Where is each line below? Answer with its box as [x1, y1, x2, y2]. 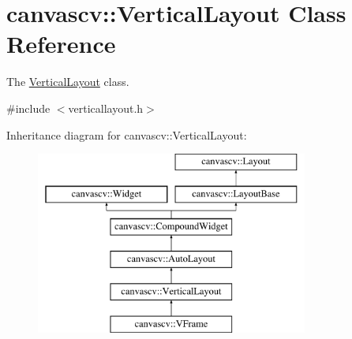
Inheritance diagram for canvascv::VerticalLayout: [6, 126, 247, 143]
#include [6, 99, 51, 116]
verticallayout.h [68, 99, 144, 116]
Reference [6, 28, 116, 60]
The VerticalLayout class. [6, 73, 129, 90]
